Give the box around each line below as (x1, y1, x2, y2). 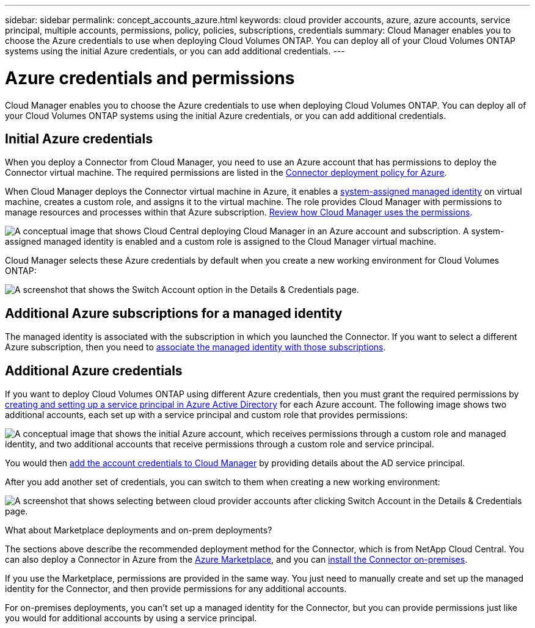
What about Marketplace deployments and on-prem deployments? (5, 525, 272, 536)
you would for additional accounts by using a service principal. (5, 613, 257, 624)
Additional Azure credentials (5, 363, 183, 378)
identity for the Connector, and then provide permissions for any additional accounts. (5, 583, 347, 594)
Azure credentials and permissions (5, 67, 295, 88)
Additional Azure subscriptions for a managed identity (5, 305, 343, 321)
